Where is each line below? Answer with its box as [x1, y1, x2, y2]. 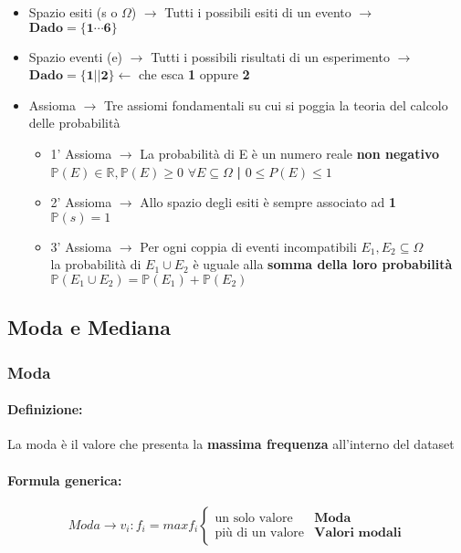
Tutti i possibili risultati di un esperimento [151, 47, 390, 66]
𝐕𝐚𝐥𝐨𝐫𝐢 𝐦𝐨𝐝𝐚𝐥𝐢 [314, 526, 402, 539]
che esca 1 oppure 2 [138, 65, 250, 84]
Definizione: [7, 400, 83, 419]
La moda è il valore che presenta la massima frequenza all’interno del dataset [7, 434, 455, 454]
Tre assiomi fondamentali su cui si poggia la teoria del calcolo [103, 95, 448, 114]
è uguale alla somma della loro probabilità [193, 255, 453, 274]
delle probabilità [28, 113, 120, 132]
